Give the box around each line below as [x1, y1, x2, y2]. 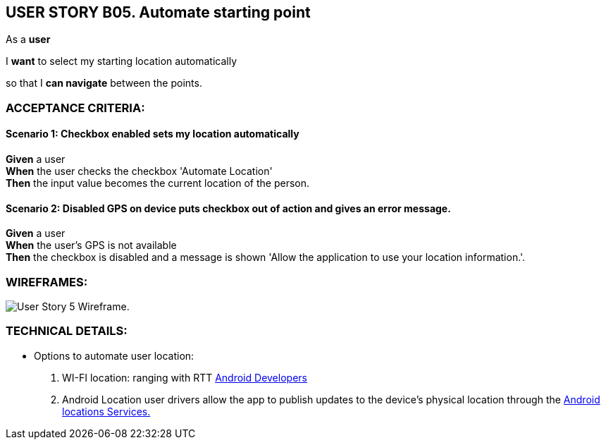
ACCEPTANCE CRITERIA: [6, 100, 145, 115]
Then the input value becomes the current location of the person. [6, 177, 309, 190]
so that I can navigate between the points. [6, 77, 202, 90]
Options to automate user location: [34, 349, 194, 362]
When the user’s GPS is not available [6, 239, 177, 252]
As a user [6, 33, 51, 46]
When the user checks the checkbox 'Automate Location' [6, 165, 273, 178]
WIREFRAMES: [6, 274, 88, 289]
